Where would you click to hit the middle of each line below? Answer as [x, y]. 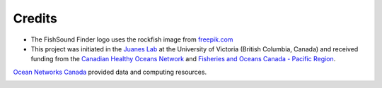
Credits [35, 18]
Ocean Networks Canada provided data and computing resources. [110, 72]
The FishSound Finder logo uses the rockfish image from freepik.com [132, 39]
